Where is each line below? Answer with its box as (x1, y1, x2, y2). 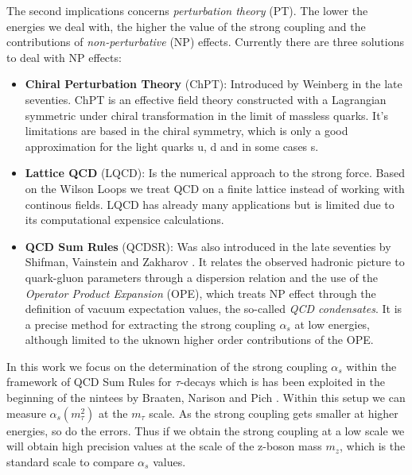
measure (6, 404, 46, 421)
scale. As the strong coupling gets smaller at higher (149, 404, 398, 421)
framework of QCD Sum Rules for (6, 373, 172, 390)
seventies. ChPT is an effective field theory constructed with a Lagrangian (25, 91, 387, 107)
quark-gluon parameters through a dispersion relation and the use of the (25, 268, 378, 285)
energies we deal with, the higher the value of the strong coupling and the (6, 17, 366, 34)
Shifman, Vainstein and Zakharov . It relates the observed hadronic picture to (25, 253, 405, 270)
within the (346, 357, 397, 374)
